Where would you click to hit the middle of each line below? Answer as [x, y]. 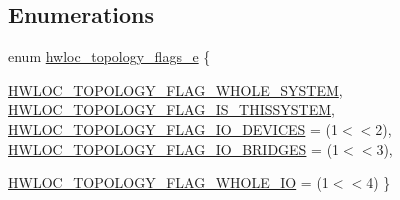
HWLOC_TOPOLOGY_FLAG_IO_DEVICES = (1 [173, 128]
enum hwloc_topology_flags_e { [109, 56]
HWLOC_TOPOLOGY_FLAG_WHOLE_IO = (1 [168, 182]
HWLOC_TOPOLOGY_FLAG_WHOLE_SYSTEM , [175, 89]
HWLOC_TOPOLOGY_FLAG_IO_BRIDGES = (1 [174, 148]
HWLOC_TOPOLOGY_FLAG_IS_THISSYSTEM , [171, 109]
